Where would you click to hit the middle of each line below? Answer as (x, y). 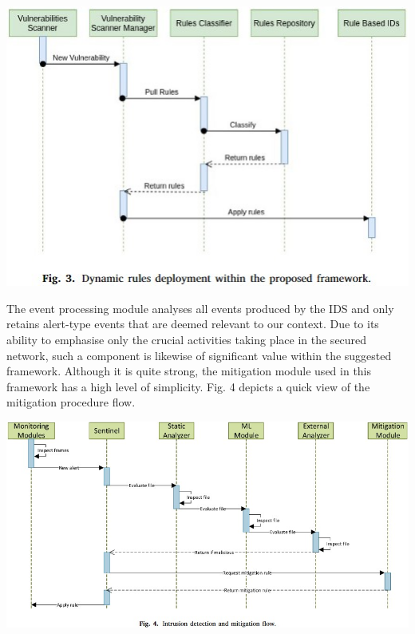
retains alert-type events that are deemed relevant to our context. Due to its (193, 324)
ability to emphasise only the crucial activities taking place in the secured (187, 340)
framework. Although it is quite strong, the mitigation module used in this (189, 371)
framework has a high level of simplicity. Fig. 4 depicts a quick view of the (188, 386)
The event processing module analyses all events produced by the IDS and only (200, 308)
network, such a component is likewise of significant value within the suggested (199, 355)
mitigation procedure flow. (71, 402)
